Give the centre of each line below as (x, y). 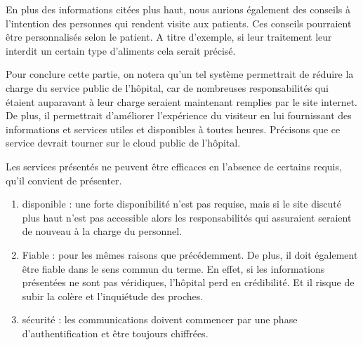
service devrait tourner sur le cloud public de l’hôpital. (123, 143)
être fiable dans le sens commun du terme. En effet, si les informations (173, 268)
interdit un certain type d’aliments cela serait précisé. (121, 50)
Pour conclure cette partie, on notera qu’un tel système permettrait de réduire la (180, 74)
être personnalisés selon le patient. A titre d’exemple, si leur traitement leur (169, 37)
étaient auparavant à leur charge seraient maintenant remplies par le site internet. (181, 101)
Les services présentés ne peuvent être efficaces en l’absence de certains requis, (174, 166)
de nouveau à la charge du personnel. (102, 231)
